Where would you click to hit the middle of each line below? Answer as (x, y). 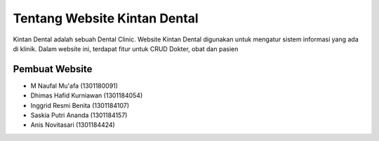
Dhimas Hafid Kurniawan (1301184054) (87, 95)
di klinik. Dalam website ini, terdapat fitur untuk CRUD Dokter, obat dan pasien (126, 48)
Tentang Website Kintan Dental (106, 18)
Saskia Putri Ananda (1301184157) (79, 115)
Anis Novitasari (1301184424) (73, 125)
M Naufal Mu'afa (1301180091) (74, 86)
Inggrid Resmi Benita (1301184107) (80, 105)
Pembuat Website (53, 69)
